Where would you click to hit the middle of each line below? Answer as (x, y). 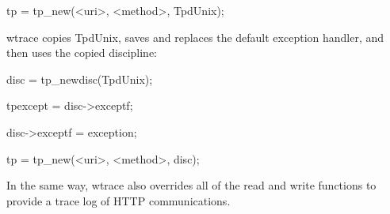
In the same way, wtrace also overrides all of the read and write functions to (191, 185)
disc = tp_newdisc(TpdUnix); (80, 79)
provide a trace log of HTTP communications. (119, 200)
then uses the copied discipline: (82, 53)
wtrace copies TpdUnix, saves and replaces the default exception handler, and (195, 37)
